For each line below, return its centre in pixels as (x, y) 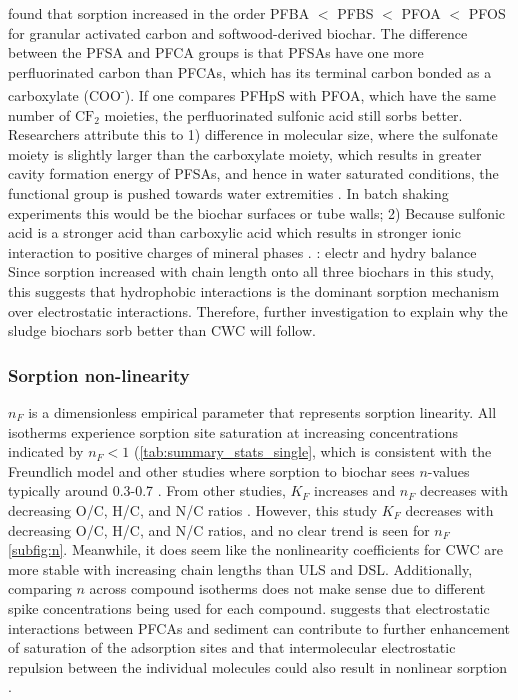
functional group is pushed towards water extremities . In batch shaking (228, 193)
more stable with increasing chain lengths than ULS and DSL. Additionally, (240, 568)
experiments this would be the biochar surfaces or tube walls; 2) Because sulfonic (257, 212)
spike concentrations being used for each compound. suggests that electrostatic (249, 607)
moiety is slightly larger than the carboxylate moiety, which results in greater (245, 153)
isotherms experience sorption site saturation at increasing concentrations (233, 431)
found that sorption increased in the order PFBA (159, 13)
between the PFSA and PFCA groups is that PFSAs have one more (216, 52)
